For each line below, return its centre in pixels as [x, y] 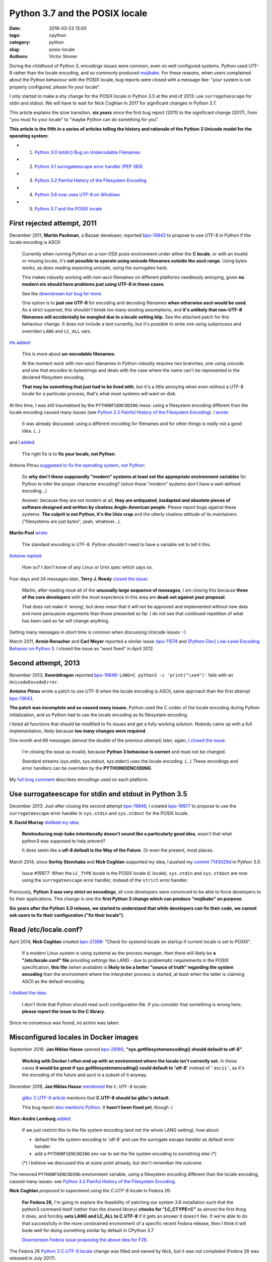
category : [20, 42]
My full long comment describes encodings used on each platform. [79, 779]
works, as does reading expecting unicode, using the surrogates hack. [95, 268]
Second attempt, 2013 [45, 663]
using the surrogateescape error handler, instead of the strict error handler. [105, 880]
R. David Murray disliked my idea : [45, 822]
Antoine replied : [26, 556]
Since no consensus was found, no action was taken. [64, 1023]
